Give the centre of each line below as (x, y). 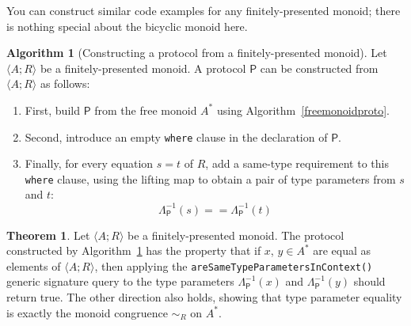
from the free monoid (146, 110)
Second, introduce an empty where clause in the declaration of (176, 136)
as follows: (65, 83)
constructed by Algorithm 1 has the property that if (134, 250)
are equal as (342, 250)
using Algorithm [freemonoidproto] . (303, 110)
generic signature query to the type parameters (120, 281)
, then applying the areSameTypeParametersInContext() (234, 265)
